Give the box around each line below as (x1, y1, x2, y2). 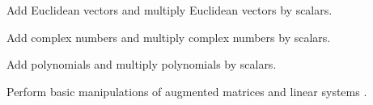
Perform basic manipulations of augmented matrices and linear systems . (6, 82, 367, 99)
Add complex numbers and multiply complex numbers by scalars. (6, 28, 331, 45)
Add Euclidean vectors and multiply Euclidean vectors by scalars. (6, 2, 333, 18)
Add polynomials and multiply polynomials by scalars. (6, 56, 277, 73)
